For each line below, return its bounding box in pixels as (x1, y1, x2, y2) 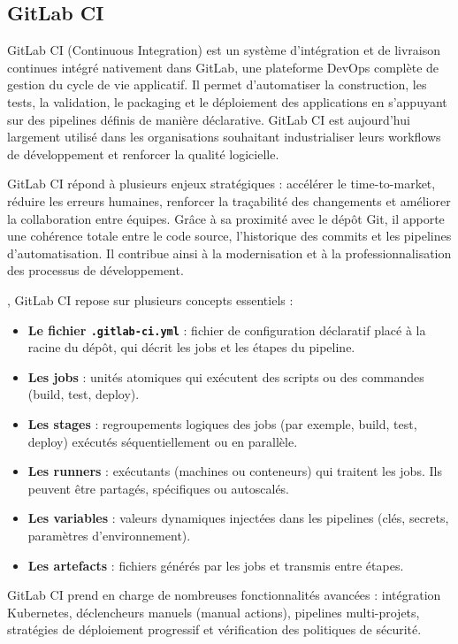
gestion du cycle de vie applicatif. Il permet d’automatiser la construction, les (7, 75, 427, 94)
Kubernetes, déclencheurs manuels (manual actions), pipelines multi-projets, (7, 602, 420, 621)
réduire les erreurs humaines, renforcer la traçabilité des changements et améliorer (7, 191, 451, 210)
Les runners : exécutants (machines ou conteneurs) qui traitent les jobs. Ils (27, 462, 442, 480)
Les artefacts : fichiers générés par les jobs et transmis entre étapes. (27, 556, 404, 574)
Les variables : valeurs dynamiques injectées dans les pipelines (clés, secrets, (27, 509, 449, 527)
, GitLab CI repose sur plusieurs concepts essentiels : (7, 290, 294, 309)
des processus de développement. (7, 261, 184, 280)
